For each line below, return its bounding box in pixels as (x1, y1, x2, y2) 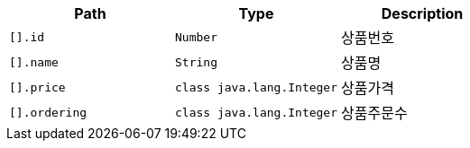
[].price (9, 80, 66, 94)
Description (381, 4, 464, 22)
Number (175, 30, 217, 44)
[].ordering (9, 105, 88, 119)
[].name (9, 55, 59, 69)
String (175, 55, 217, 69)
